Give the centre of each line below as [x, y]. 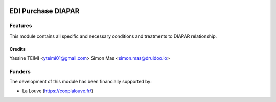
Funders [20, 71]
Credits [17, 49]
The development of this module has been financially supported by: [80, 82]
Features [21, 26]
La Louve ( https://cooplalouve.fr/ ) [58, 91]
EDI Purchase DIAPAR [44, 11]
